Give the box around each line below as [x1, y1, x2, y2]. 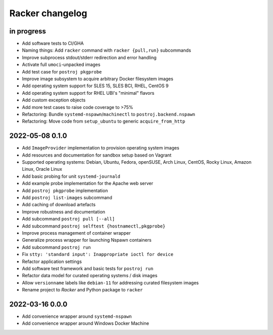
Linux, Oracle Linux [22, 166, 63, 172]
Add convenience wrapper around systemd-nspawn [22, 313, 132, 319]
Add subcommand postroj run [22, 244, 91, 250]
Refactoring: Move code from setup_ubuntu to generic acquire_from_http [22, 118, 186, 124]
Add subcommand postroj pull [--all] [22, 216, 115, 222]
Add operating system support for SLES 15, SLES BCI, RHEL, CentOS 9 [22, 83, 169, 89]
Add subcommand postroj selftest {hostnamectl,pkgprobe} [22, 223, 166, 229]
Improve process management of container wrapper [22, 230, 131, 236]
